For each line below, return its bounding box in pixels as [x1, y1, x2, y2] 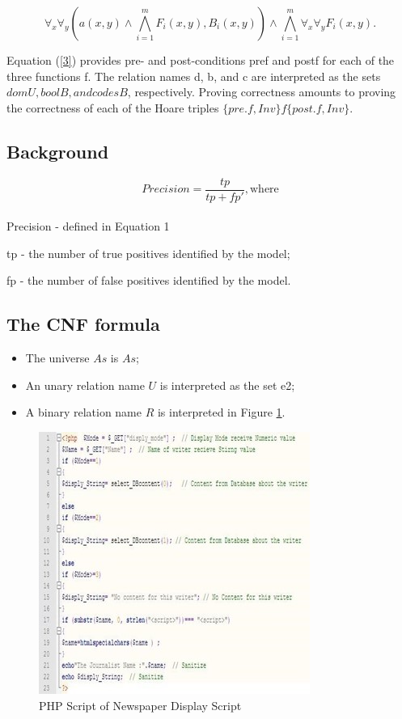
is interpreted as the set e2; [159, 376, 295, 393]
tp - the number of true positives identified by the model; [6, 244, 290, 261]
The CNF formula [6, 311, 160, 336]
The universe [25, 349, 90, 366]
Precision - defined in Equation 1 [6, 218, 170, 235]
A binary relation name [25, 404, 142, 421]
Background [6, 138, 109, 163]
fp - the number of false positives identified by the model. [6, 272, 291, 289]
